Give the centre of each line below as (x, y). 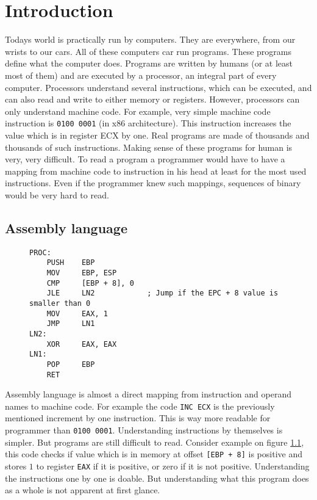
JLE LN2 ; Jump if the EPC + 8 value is (162, 293)
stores (16, 466)
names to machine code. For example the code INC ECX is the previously (140, 406)
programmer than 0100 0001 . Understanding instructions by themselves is (144, 430)
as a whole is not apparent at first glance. (83, 490)
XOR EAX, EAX (82, 344)
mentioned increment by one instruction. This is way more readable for (138, 418)
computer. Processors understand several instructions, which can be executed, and (158, 87)
